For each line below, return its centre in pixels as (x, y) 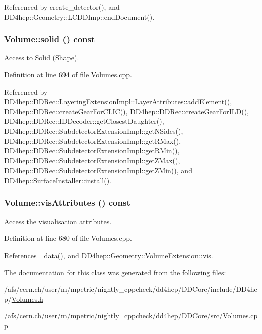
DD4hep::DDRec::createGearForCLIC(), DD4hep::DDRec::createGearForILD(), (126, 111)
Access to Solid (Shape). (42, 58)
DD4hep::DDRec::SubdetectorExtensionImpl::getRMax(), (93, 141)
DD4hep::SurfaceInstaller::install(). (58, 180)
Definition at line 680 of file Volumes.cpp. (68, 238)
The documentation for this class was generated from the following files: (115, 272)
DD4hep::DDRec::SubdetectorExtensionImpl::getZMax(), (92, 160)
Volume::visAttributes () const (67, 202)
